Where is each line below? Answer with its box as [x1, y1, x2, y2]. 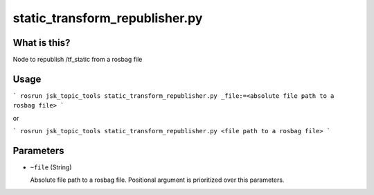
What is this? [12, 37, 71, 49]
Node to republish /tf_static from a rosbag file [12, 56, 143, 64]
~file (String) [30, 163, 72, 171]
